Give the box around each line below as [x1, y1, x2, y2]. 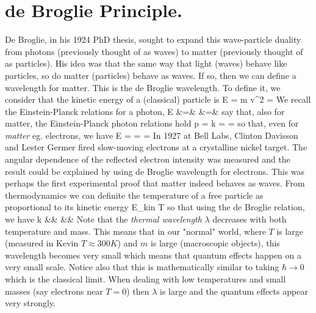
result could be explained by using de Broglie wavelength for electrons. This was [5, 164, 305, 177]
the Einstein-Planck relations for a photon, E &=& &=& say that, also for [5, 105, 285, 117]
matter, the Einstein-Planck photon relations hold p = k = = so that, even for [5, 117, 299, 130]
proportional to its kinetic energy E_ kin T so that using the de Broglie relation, [5, 201, 305, 213]
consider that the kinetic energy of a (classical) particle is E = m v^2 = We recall [5, 93, 311, 106]
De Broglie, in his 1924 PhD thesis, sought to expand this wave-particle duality [5, 33, 301, 46]
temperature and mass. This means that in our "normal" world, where [5, 224, 266, 237]
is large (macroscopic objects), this [150, 237, 280, 249]
